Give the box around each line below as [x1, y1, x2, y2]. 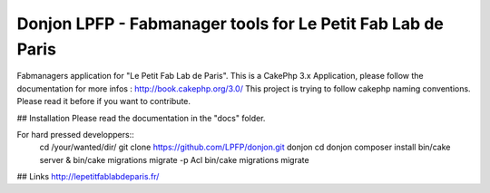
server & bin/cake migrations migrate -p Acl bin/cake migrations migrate [39, 154, 309, 165]
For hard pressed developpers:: [16, 129, 135, 140]
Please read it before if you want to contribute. [16, 96, 191, 107]
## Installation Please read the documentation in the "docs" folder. [16, 112, 266, 123]
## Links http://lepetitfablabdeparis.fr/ [16, 171, 160, 182]
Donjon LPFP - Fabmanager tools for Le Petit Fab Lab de [16, 14, 444, 34]
